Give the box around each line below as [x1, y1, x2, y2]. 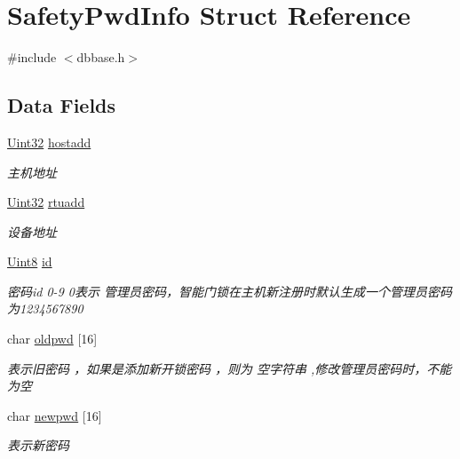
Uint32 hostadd [7, 132, 91, 151]
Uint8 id [7, 252, 52, 271]
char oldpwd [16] [7, 329, 98, 348]
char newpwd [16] [7, 406, 102, 424]
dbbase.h [76, 48, 125, 67]
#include [7, 48, 57, 67]
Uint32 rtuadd [7, 193, 85, 211]
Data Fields [7, 91, 116, 119]
